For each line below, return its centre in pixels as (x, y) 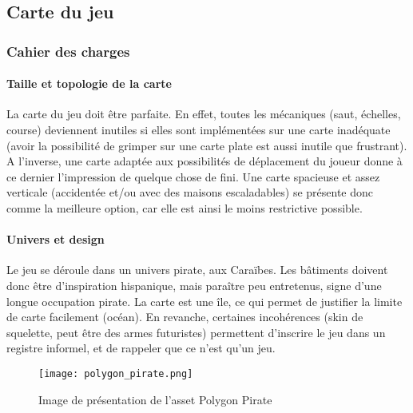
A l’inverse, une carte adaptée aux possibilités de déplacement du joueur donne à (205, 161)
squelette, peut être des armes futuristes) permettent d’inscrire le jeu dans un (196, 332)
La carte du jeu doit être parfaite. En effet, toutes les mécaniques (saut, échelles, (204, 114)
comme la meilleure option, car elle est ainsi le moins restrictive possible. (185, 207)
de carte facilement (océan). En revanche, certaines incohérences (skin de (185, 317)
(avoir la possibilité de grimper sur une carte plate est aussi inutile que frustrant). (207, 145)
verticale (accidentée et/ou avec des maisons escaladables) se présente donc (190, 192)
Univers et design (56, 239)
